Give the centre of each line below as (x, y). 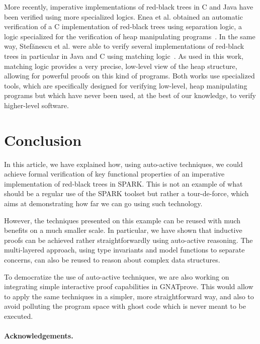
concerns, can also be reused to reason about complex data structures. (112, 260)
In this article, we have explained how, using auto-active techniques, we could (123, 164)
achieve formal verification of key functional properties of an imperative (114, 174)
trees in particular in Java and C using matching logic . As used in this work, (124, 56)
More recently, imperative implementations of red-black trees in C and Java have (129, 7)
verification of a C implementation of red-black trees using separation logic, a (123, 26)
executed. (19, 316)
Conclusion (43, 140)
